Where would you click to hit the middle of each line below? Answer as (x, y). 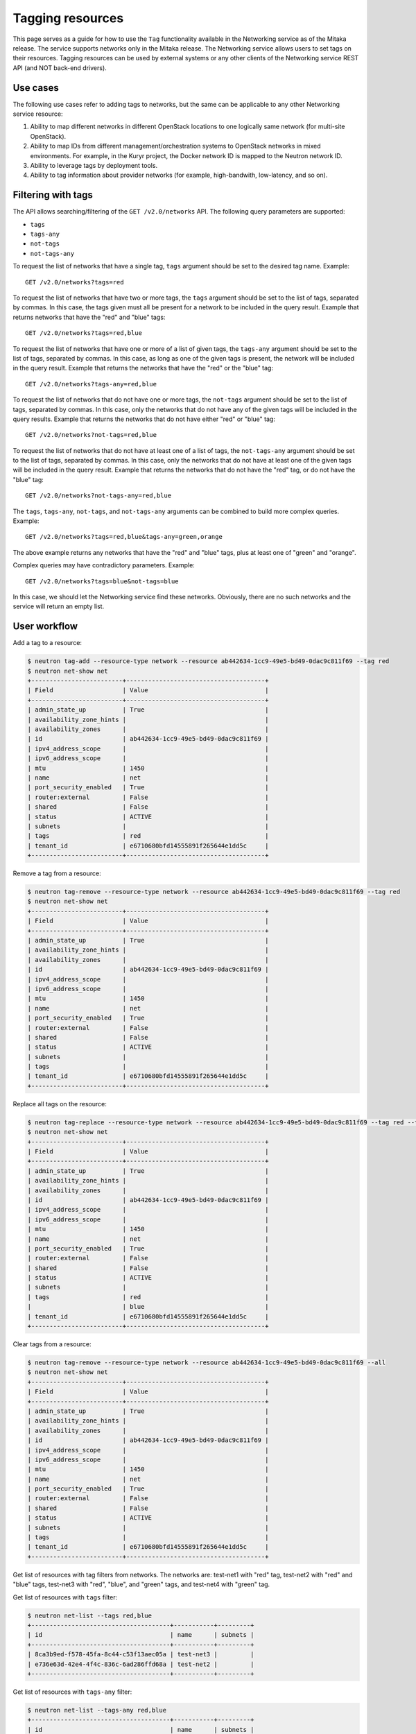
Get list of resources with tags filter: (65, 1597)
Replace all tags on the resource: (60, 1104)
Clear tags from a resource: (52, 1344)
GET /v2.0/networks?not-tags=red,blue (91, 435)
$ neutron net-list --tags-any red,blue (97, 1710)
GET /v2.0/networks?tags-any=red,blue (91, 384)
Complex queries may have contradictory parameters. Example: (104, 565)
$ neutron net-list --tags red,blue (90, 1615)
